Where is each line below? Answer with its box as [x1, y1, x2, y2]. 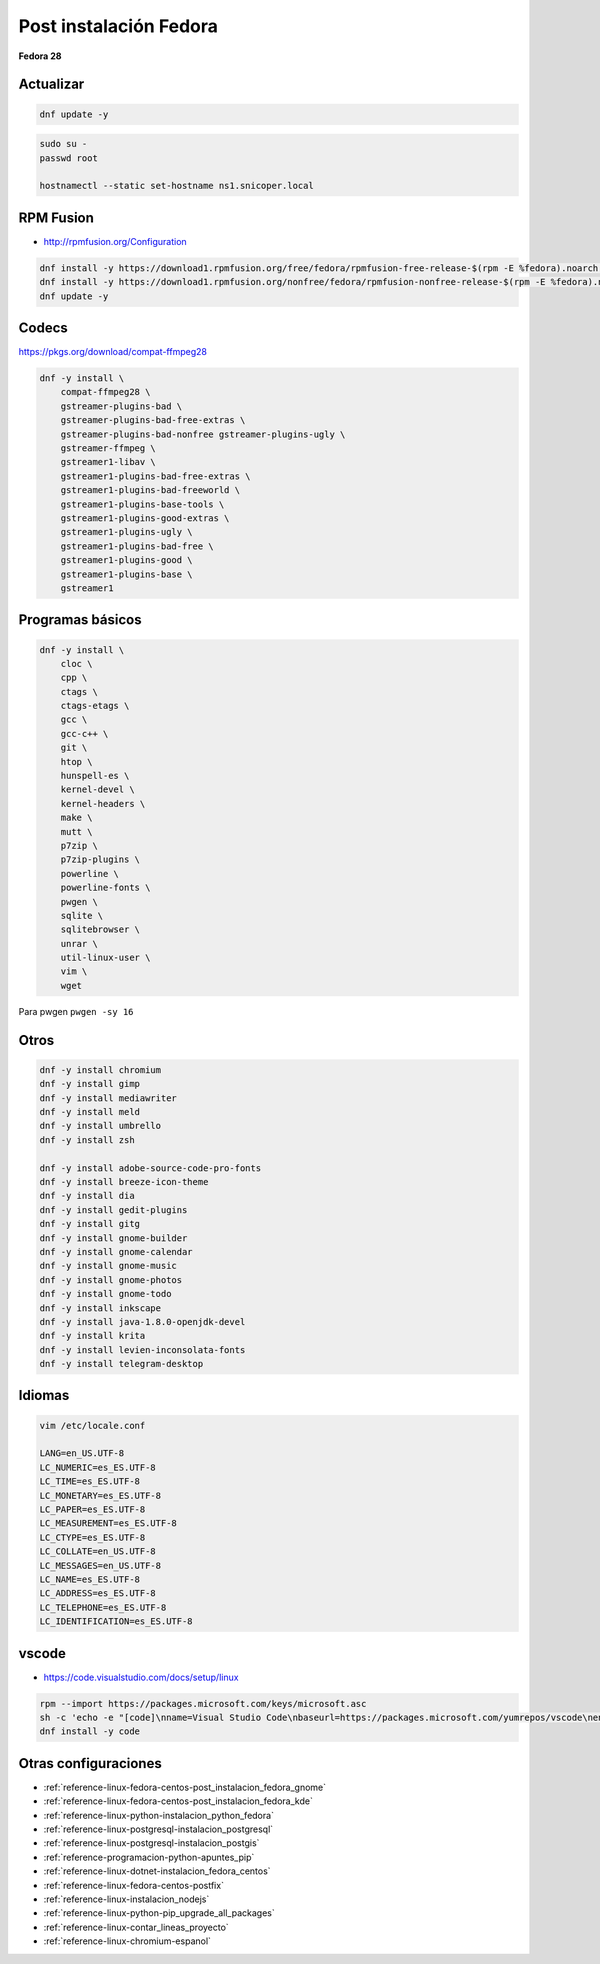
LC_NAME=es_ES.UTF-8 [39, 1573, 140, 1585]
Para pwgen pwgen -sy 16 [18, 1005, 134, 1017]
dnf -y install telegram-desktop [39, 1358, 204, 1370]
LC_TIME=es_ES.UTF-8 [39, 1476, 140, 1487]
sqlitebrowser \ [60, 924, 140, 935]
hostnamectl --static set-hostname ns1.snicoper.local [39, 180, 314, 192]
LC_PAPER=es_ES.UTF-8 [39, 1504, 146, 1515]
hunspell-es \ [60, 770, 130, 782]
